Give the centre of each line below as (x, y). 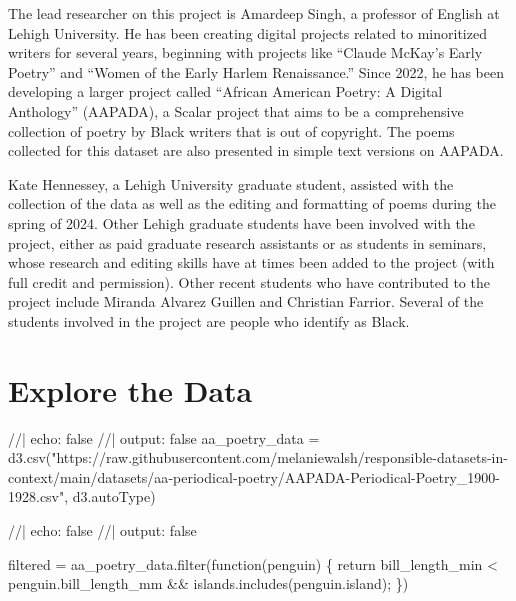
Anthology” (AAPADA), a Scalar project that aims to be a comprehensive (236, 110)
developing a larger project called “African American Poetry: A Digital (225, 91)
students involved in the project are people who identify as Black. (209, 320)
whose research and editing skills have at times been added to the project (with (251, 262)
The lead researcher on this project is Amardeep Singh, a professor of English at (254, 13)
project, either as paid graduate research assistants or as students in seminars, (247, 242)
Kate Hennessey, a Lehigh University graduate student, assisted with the (231, 183)
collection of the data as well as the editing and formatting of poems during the (252, 203)
